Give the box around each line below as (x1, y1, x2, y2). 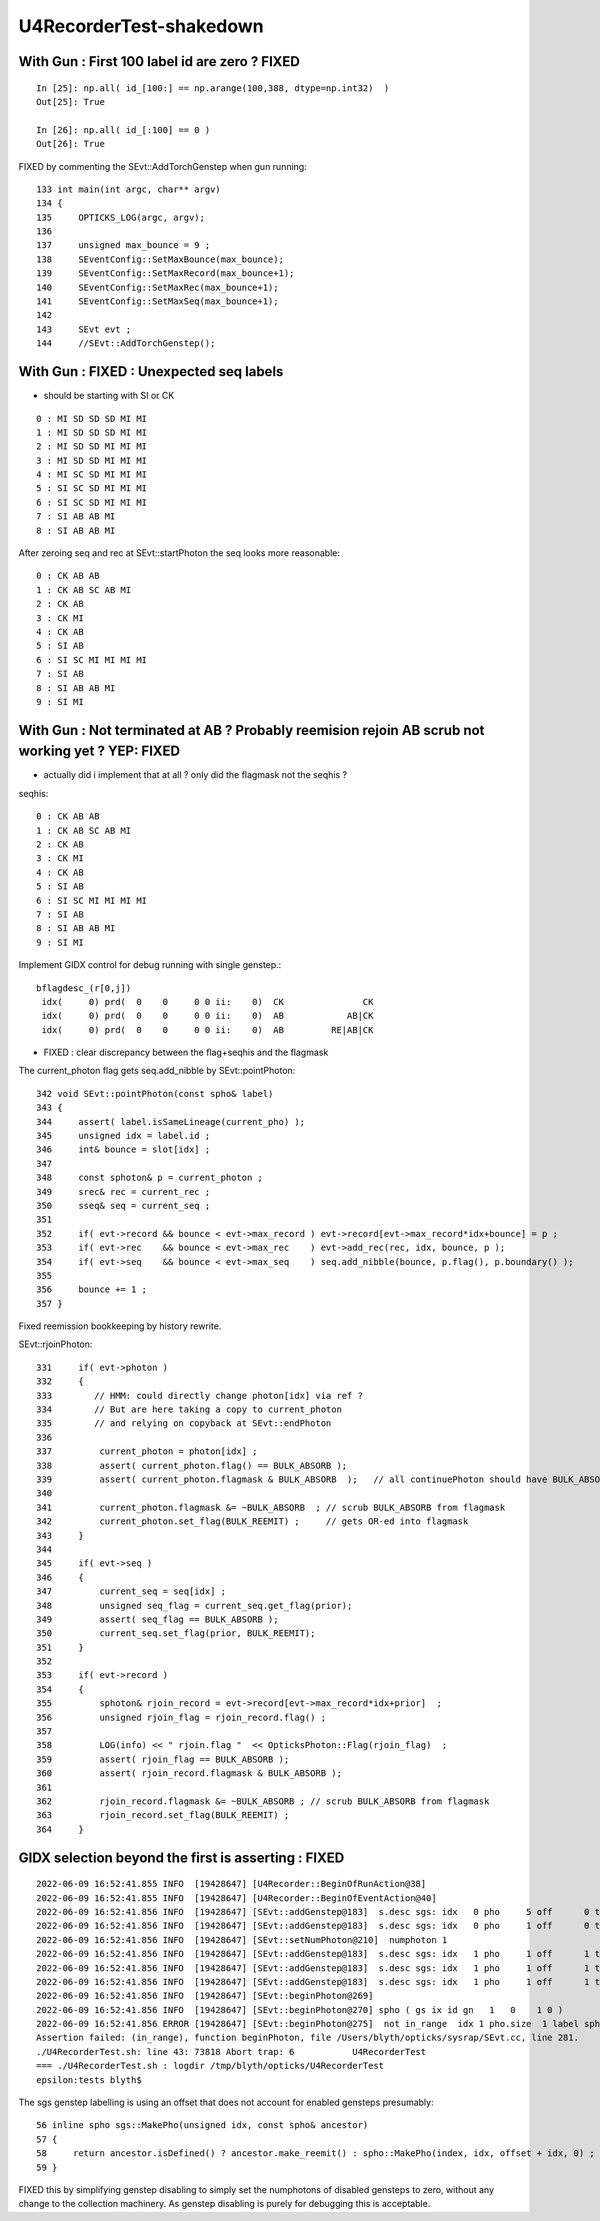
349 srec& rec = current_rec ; (36, 1186, 211, 1197)
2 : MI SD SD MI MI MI (36, 441, 148, 452)
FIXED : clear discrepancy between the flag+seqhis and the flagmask (43, 1046, 329, 1059)
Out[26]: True (36, 138, 105, 150)
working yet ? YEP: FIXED (18, 743, 181, 760)
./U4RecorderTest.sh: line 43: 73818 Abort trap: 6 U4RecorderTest (36, 2046, 427, 2057)
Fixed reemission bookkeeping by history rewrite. (18, 1320, 222, 1332)
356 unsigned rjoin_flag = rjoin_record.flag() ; (36, 1711, 327, 1723)
